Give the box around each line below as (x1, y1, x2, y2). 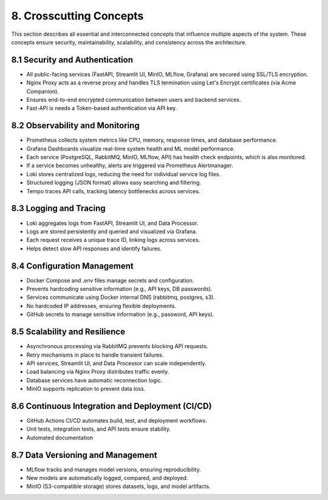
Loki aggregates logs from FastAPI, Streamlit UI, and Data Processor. (26, 219, 199, 227)
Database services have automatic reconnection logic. (26, 377, 163, 384)
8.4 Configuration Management (11, 261, 134, 271)
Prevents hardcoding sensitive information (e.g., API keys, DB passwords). (26, 286, 213, 293)
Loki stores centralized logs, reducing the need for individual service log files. (26, 170, 221, 177)
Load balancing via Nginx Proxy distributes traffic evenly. (26, 368, 169, 375)
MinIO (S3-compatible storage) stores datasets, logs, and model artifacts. (26, 483, 211, 490)
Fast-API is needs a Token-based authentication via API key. (26, 104, 177, 112)
